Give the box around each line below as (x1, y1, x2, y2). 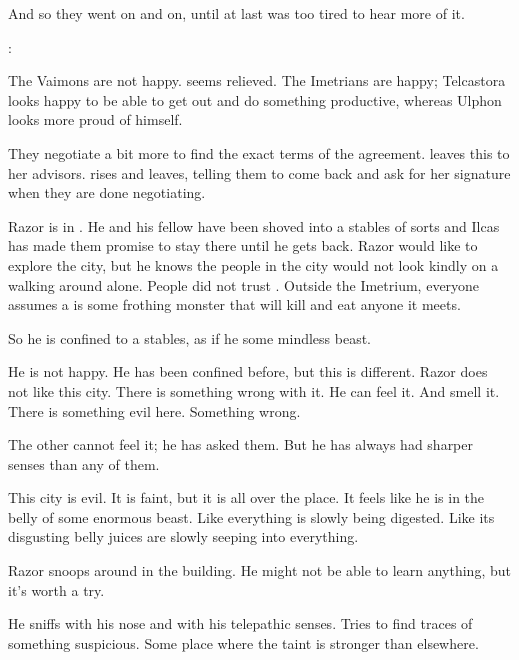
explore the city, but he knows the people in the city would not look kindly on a (8, 254, 499, 275)
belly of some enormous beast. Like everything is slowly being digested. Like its (8, 506, 495, 527)
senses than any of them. (8, 453, 160, 474)
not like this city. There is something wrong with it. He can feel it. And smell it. (8, 380, 500, 401)
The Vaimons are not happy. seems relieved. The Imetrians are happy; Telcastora (8, 70, 506, 91)
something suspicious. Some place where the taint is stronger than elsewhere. (8, 632, 479, 653)
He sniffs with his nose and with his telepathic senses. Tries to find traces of (8, 613, 473, 634)
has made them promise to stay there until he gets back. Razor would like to (8, 235, 478, 256)
